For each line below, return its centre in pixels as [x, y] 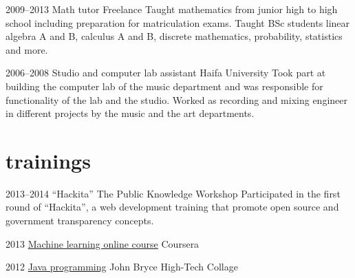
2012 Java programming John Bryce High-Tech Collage [122, 267]
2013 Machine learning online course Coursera [103, 243]
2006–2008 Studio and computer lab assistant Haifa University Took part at [166, 73]
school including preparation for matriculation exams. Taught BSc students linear [178, 22]
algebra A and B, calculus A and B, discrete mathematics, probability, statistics [174, 36]
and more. [27, 49]
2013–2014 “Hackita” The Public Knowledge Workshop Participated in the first [173, 193]
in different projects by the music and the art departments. [130, 113]
